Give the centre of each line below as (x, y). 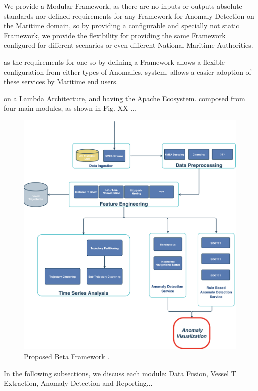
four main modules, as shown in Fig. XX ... (70, 108)
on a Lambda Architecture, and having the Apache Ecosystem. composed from (125, 98)
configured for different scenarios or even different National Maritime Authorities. (129, 45)
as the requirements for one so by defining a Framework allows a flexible (115, 62)
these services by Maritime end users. (61, 82)
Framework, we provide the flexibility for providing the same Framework (115, 35)
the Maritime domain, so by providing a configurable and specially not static (122, 26)
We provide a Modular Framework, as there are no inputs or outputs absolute (123, 6)
